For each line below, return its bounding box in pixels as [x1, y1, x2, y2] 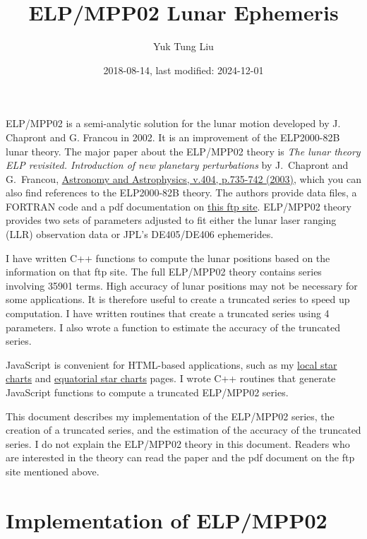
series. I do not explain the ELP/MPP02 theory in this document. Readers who [6, 436, 350, 451]
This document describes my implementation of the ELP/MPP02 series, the [6, 408, 335, 423]
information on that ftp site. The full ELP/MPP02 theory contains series [6, 264, 322, 279]
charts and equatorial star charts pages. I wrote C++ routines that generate [6, 371, 336, 386]
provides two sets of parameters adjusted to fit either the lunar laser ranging [6, 213, 337, 227]
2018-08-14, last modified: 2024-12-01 [103, 62, 264, 77]
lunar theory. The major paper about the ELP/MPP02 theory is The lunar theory [6, 143, 361, 158]
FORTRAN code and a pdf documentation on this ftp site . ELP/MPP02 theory [6, 199, 351, 213]
